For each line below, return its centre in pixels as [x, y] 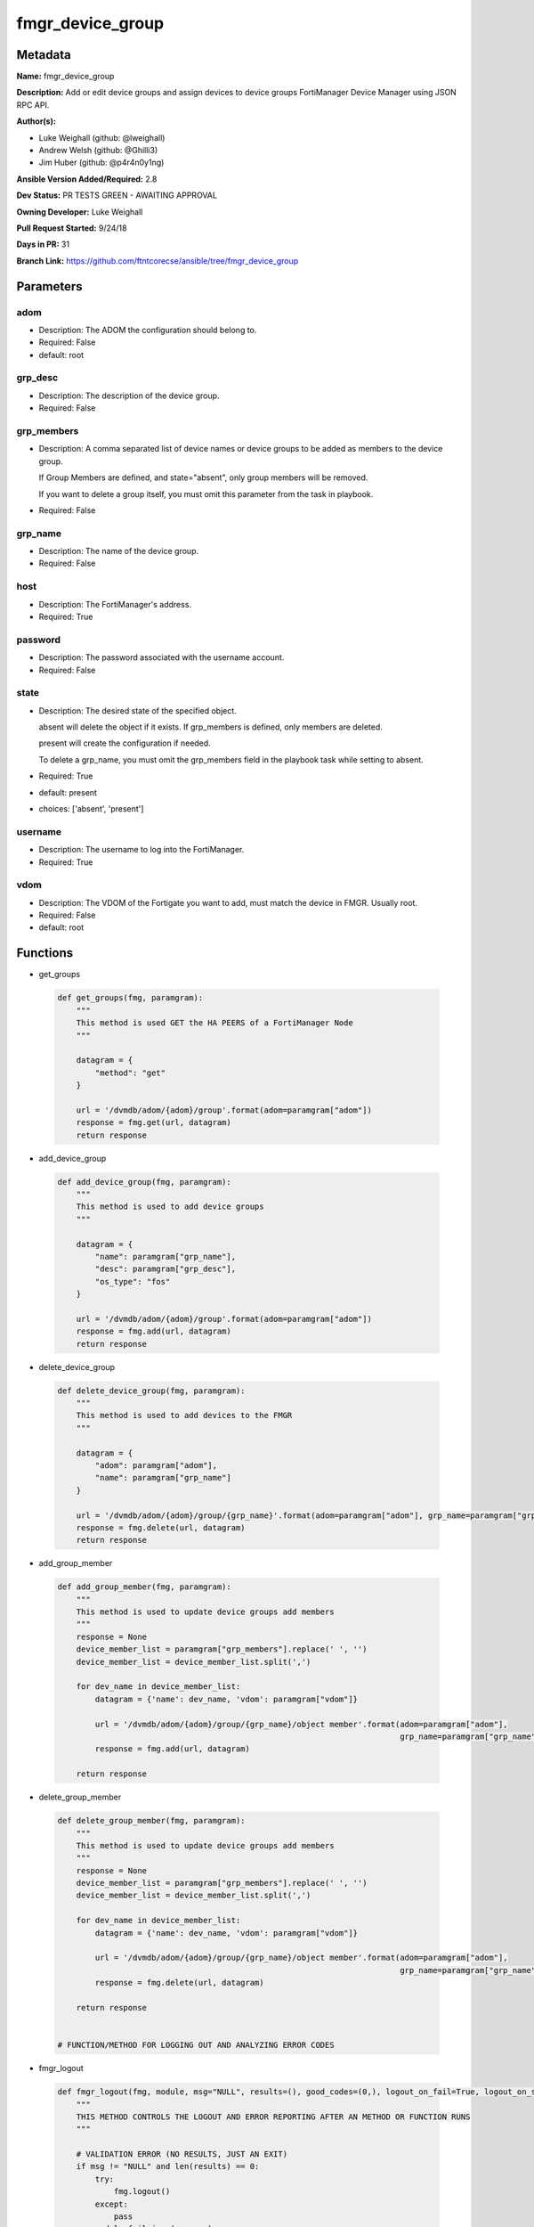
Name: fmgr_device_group [65, 77]
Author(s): [36, 121]
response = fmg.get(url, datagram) [154, 1123]
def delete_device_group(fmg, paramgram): [151, 1391]
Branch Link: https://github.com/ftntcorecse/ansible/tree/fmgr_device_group [158, 261]
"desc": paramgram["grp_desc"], [165, 1269]
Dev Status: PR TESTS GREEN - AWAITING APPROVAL [117, 195]
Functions [45, 953]
